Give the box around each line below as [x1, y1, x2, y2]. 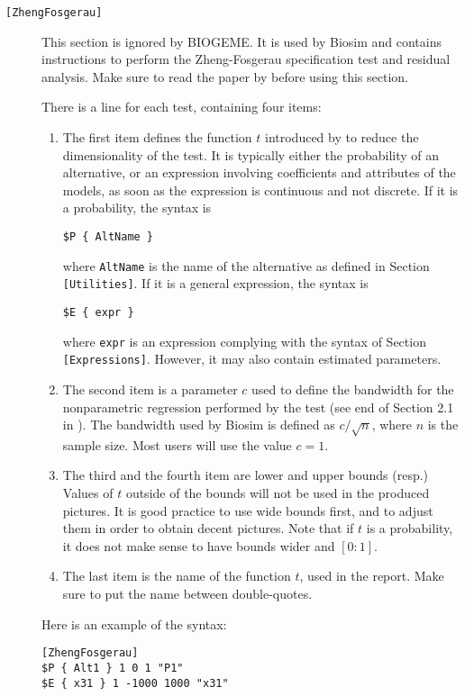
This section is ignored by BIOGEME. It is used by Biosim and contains [41, 32, 442, 50]
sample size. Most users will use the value [62, 435, 292, 454]
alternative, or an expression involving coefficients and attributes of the [62, 163, 456, 182]
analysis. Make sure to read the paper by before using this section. [41, 67, 409, 86]
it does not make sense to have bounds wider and [62, 536, 335, 555]
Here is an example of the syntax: [41, 614, 227, 633]
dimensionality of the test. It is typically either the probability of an [62, 145, 440, 164]
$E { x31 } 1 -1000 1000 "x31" [41, 676, 229, 690]
